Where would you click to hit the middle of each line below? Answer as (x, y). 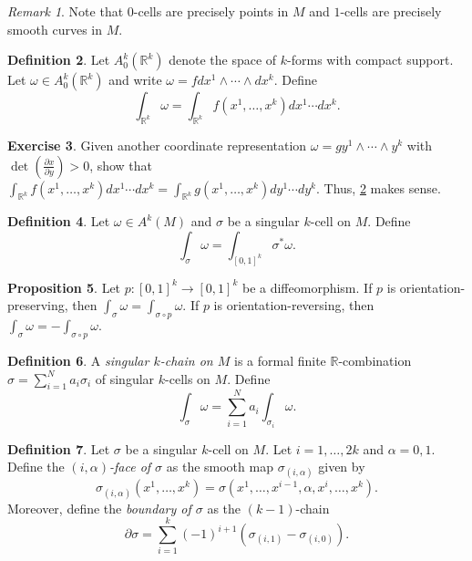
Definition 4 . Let (59, 221)
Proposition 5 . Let (64, 287)
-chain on (186, 361)
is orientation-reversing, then (294, 305)
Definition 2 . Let (59, 60)
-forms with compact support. (370, 60)
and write (135, 80)
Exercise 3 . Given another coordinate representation (157, 145)
